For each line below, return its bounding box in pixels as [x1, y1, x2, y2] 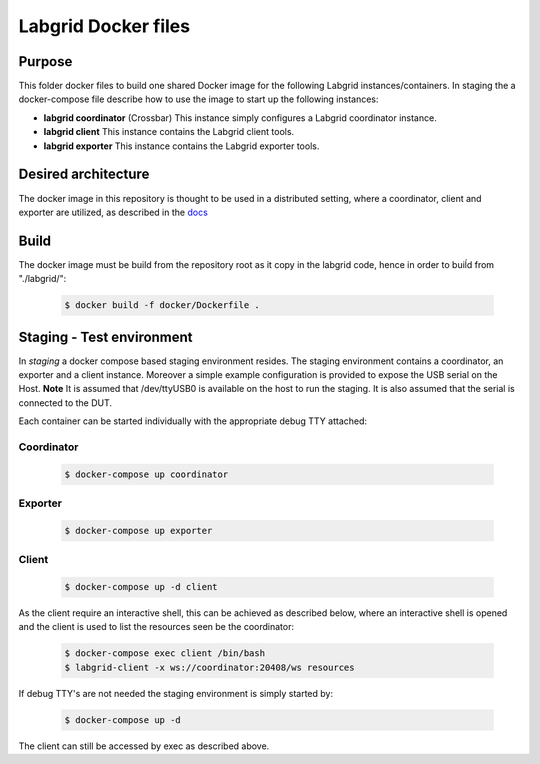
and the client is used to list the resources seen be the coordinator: [18, 621, 295, 633]
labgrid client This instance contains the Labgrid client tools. [43, 126, 295, 138]
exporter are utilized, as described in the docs [18, 206, 209, 218]
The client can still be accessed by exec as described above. [18, 740, 270, 752]
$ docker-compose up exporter [64, 525, 213, 536]
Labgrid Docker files [18, 15, 190, 37]
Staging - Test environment [18, 328, 194, 345]
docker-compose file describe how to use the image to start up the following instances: [18, 93, 379, 105]
